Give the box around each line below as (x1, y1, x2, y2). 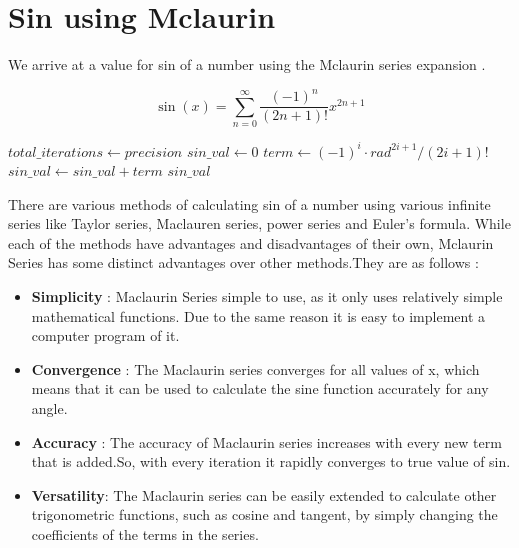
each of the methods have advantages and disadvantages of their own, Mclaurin (8, 232, 494, 253)
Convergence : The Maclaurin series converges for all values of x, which (31, 358, 480, 379)
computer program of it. (31, 325, 180, 346)
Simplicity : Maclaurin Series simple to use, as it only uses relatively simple (31, 286, 503, 307)
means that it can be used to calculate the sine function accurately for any (31, 378, 489, 399)
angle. (31, 398, 68, 419)
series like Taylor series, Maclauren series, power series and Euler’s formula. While (8, 213, 511, 234)
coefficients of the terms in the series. (31, 524, 259, 545)
